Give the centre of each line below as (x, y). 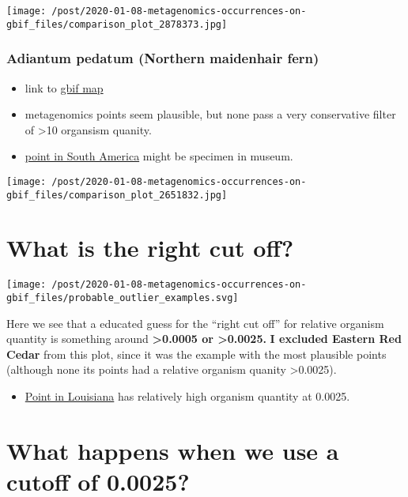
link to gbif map (64, 87)
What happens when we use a (173, 450)
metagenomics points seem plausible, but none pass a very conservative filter (210, 114)
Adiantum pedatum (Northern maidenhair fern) (163, 58)
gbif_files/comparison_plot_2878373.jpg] (117, 24)
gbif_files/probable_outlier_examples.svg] (123, 298)
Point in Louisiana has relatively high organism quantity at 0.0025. (187, 396)
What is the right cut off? (150, 248)
